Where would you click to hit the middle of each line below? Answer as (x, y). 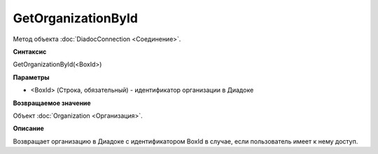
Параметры (31, 77)
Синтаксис (30, 52)
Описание (29, 128)
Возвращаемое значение (52, 103)
